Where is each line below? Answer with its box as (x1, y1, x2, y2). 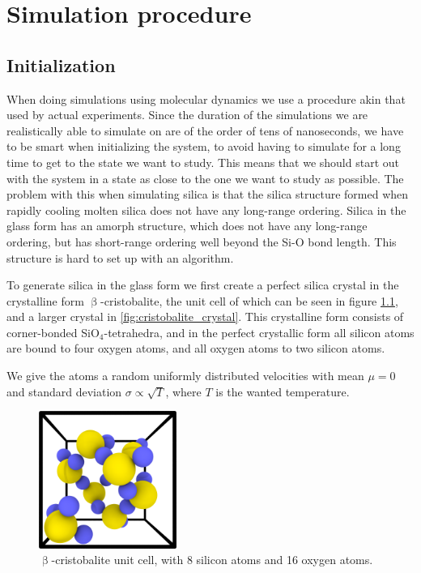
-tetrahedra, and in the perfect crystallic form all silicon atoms (104, 323, 415, 340)
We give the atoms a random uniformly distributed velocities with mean (6, 367, 364, 384)
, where (165, 383, 202, 400)
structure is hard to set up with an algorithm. (6, 249, 234, 266)
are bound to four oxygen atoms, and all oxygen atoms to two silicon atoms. (6, 340, 385, 357)
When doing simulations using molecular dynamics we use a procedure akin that (6, 90, 406, 107)
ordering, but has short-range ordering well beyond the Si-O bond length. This (6, 233, 397, 250)
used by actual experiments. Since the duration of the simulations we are (6, 106, 368, 123)
